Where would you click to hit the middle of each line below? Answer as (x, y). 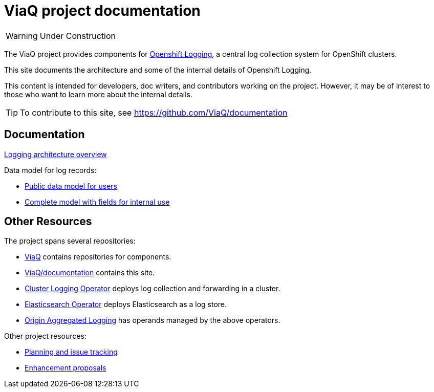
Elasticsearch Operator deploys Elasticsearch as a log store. (126, 304)
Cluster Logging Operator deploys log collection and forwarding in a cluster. (153, 289)
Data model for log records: (50, 170)
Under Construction (78, 36)
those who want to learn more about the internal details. (98, 94)
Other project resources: (45, 336)
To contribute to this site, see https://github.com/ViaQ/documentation (154, 112)
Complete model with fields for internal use (97, 202)
